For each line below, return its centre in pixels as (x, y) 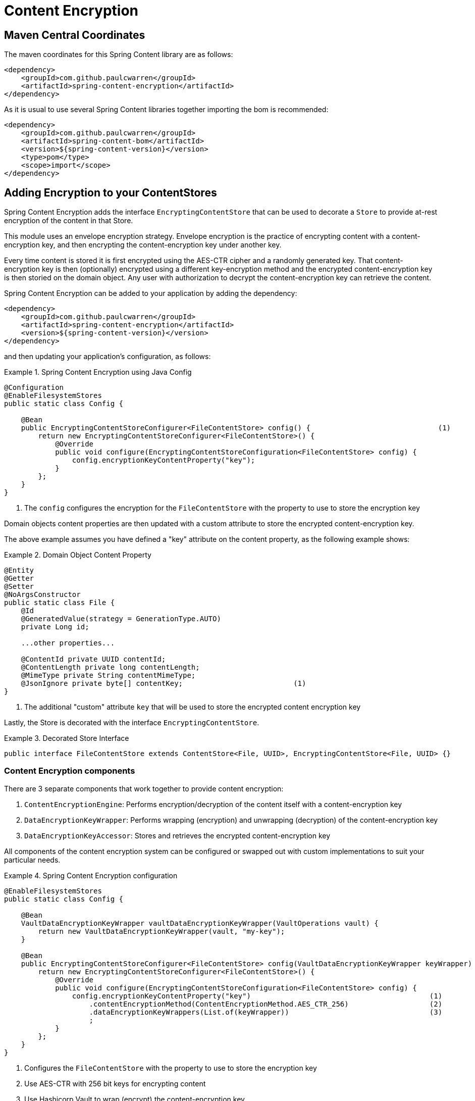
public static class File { (60, 603)
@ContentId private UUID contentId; (93, 659)
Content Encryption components (70, 771)
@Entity (19, 570)
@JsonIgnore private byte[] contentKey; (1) (164, 684)
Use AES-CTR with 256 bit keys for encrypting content (115, 1083)
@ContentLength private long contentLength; (110, 667)
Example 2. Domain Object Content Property (78, 555)
